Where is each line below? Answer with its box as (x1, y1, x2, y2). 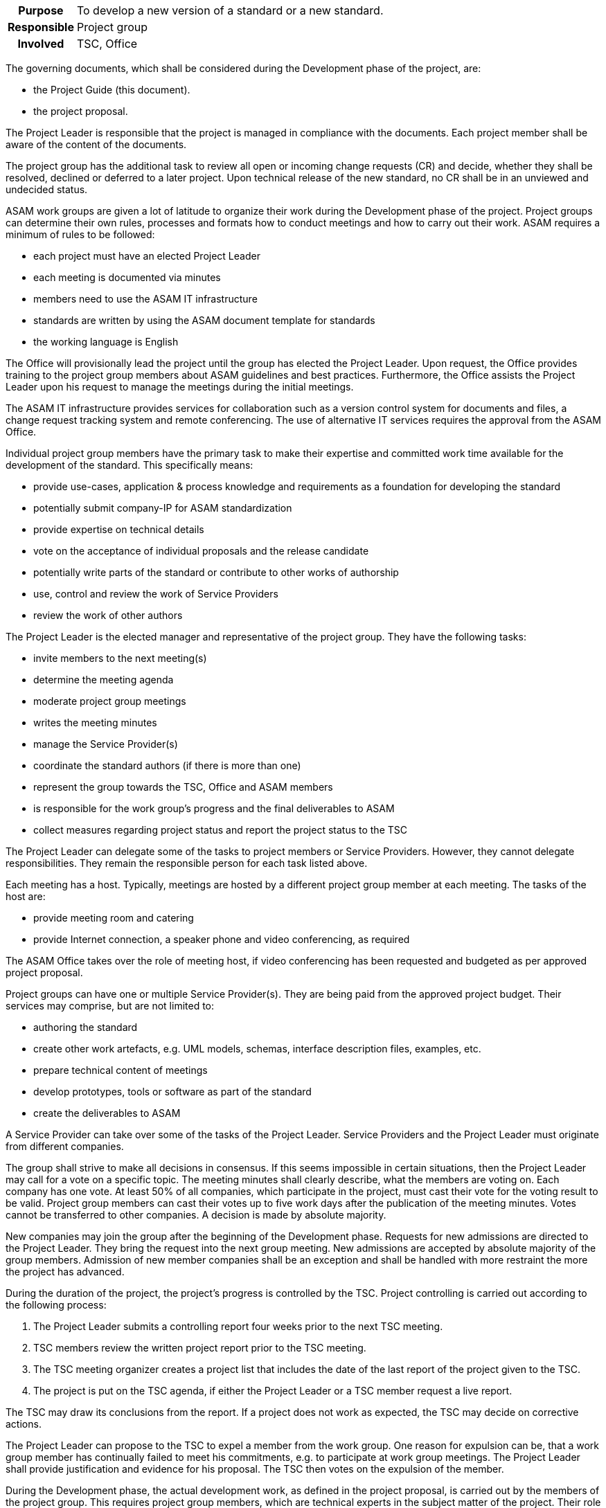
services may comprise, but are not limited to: (6, 1000, 215, 1012)
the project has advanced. (6, 1266, 125, 1277)
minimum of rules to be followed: (6, 228, 155, 240)
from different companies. (6, 1140, 124, 1152)
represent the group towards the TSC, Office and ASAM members (33, 781, 333, 793)
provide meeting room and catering (33, 912, 194, 924)
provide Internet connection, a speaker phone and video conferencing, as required (33, 933, 410, 945)
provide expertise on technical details (33, 523, 204, 535)
